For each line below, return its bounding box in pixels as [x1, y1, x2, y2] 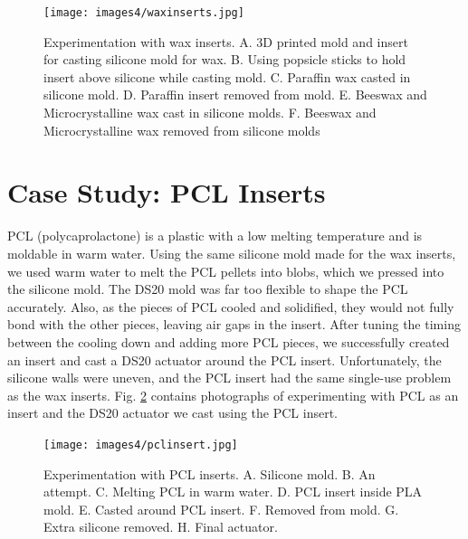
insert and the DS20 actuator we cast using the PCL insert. [7, 403, 338, 422]
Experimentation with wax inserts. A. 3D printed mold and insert [43, 32, 408, 51]
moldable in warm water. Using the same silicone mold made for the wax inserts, [7, 243, 456, 262]
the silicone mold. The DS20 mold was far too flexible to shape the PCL [7, 279, 408, 298]
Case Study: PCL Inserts [7, 174, 326, 211]
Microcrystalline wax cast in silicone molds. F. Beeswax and [43, 103, 377, 122]
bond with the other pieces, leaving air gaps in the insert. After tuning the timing [7, 315, 461, 334]
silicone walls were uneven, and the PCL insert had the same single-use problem [7, 368, 452, 387]
